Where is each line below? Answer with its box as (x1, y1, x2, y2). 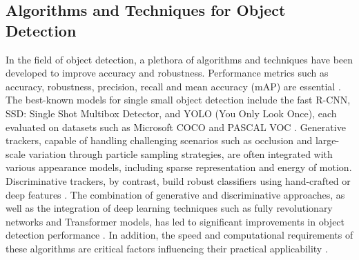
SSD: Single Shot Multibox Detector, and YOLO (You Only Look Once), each (6, 106, 337, 120)
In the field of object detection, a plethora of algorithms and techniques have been (6, 52, 353, 66)
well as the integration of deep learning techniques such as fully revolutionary (6, 201, 333, 215)
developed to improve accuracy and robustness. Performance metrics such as (6, 66, 329, 80)
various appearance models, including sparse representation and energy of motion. (6, 160, 352, 174)
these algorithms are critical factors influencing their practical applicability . (6, 241, 328, 255)
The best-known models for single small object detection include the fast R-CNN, (6, 92, 351, 107)
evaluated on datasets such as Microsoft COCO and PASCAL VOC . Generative (6, 119, 346, 134)
